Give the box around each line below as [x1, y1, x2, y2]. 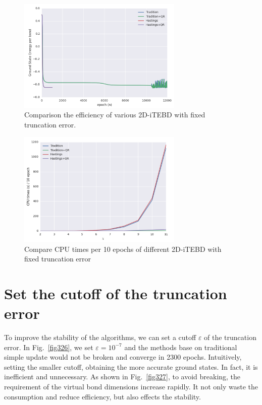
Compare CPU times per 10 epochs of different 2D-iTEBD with [24, 243, 222, 254]
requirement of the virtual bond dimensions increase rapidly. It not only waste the [4, 381, 258, 392]
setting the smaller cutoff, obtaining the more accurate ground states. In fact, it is [4, 361, 258, 372]
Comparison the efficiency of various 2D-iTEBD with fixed [24, 109, 205, 120]
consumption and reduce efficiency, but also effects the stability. [4, 391, 201, 401]
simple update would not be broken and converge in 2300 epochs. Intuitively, [4, 352, 242, 362]
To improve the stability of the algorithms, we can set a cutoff [4, 332, 196, 343]
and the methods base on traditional [124, 342, 237, 352]
